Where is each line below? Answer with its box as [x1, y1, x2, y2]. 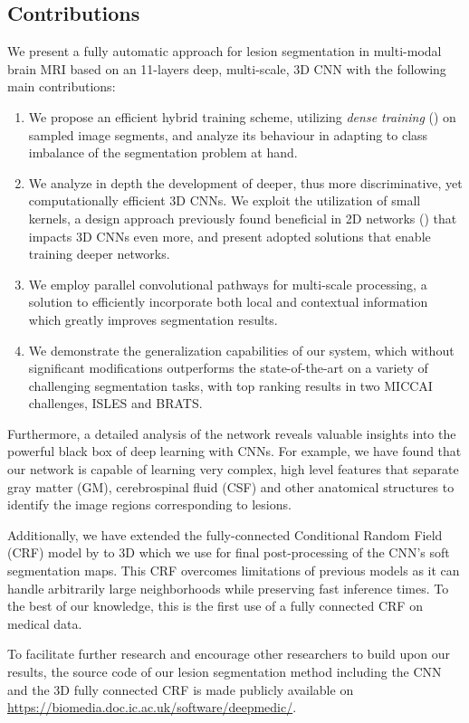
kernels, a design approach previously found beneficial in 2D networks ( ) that [28, 208, 457, 227]
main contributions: [7, 77, 116, 96]
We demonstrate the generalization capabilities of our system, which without [28, 340, 455, 359]
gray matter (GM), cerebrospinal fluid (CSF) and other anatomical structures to [7, 477, 455, 496]
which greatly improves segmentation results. [28, 309, 278, 328]
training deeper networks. [28, 244, 170, 263]
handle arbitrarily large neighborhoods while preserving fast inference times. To [7, 578, 449, 597]
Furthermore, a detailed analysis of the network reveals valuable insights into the [7, 423, 456, 442]
